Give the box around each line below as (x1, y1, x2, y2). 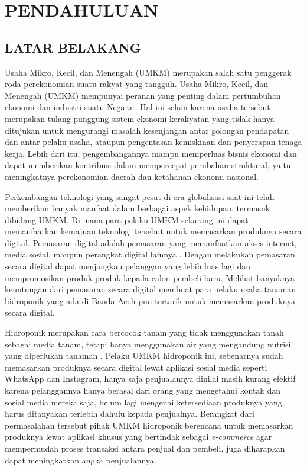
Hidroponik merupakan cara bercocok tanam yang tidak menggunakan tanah (5, 326, 284, 339)
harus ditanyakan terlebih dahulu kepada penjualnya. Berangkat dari (5, 407, 254, 420)
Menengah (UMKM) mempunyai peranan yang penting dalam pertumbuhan (5, 89, 281, 101)
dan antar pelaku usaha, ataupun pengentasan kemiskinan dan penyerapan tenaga (5, 136, 302, 148)
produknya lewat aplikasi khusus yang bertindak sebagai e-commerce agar (5, 430, 272, 443)
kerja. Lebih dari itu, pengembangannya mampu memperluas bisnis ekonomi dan (5, 147, 297, 159)
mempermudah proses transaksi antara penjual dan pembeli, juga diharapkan (5, 442, 285, 454)
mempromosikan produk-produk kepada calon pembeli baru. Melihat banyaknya (5, 271, 295, 284)
